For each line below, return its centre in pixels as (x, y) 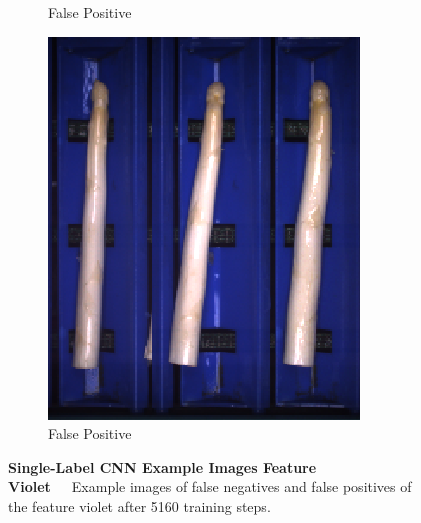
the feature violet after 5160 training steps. (139, 505)
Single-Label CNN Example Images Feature (162, 466)
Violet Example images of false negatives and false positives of (210, 486)
